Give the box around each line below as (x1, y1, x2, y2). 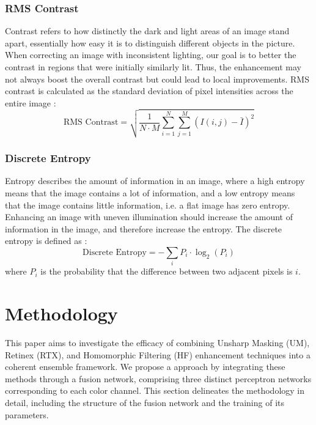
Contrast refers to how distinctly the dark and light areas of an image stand (5, 24, 290, 37)
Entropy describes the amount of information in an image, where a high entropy (5, 174, 305, 187)
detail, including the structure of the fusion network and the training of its (5, 396, 285, 408)
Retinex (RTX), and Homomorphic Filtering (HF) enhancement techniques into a (5, 348, 310, 361)
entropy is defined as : (5, 234, 87, 247)
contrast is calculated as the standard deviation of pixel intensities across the (5, 84, 293, 97)
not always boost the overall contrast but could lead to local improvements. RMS (5, 72, 309, 85)
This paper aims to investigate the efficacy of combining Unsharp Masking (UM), (5, 336, 310, 349)
